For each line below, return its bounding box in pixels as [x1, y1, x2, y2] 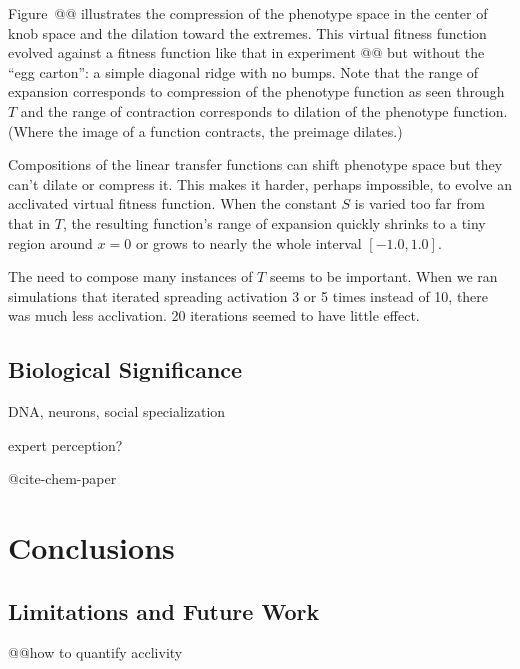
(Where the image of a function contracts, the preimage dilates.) [8, 120, 403, 141]
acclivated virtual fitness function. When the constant [8, 193, 337, 214]
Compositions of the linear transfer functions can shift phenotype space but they [8, 154, 503, 175]
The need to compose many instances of [8, 266, 253, 287]
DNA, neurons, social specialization [8, 401, 226, 422]
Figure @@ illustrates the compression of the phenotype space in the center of [8, 3, 488, 23]
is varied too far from [354, 193, 485, 214]
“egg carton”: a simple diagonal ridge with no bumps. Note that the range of [8, 61, 479, 82]
